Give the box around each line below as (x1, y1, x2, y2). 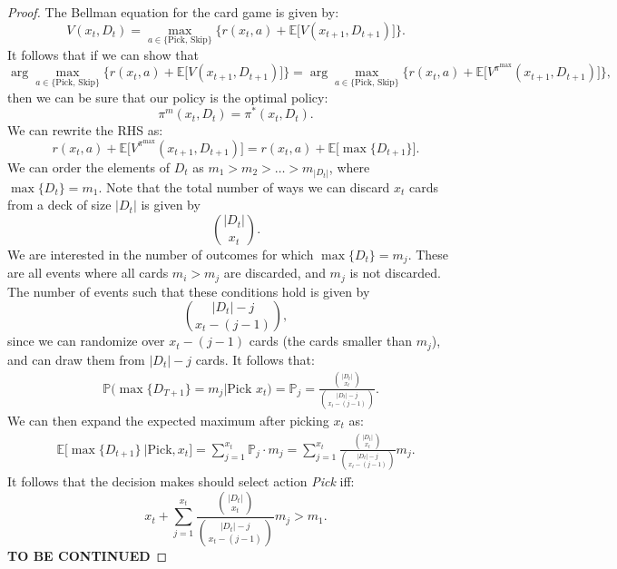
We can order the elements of (7, 157, 171, 176)
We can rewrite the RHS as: (7, 121, 163, 140)
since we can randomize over (7, 331, 165, 350)
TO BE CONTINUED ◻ (7, 545, 168, 564)
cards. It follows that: (195, 349, 315, 368)
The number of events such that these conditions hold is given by (7, 281, 370, 300)
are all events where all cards (7, 263, 169, 282)
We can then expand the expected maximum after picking (7, 410, 329, 429)
